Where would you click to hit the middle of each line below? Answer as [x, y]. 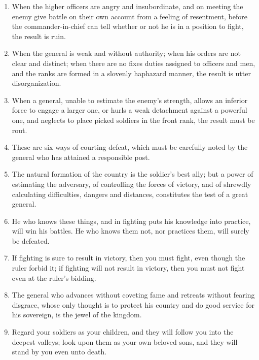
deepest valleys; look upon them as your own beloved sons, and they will [125, 341]
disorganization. [36, 83]
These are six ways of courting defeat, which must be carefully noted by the [130, 147]
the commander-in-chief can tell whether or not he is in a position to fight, [128, 26]
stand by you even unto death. [59, 352]
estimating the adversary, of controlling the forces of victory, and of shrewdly [132, 184]
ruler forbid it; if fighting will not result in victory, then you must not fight [128, 268]
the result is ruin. [39, 36]
